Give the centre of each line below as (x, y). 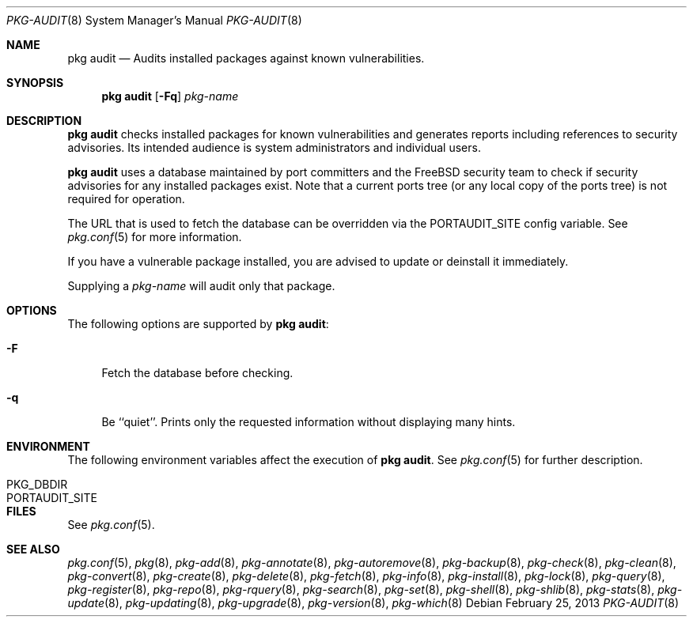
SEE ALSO (33, 549)
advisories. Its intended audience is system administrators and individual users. (274, 147)
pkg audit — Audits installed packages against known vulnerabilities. (246, 58)
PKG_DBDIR (37, 484)
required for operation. (126, 199)
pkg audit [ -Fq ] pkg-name (170, 96)
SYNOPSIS (35, 83)
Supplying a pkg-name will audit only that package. (201, 286)
